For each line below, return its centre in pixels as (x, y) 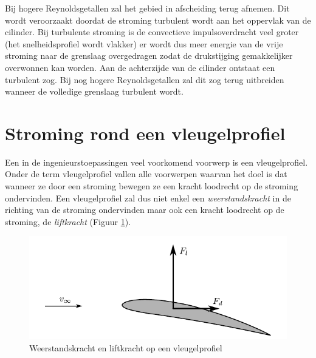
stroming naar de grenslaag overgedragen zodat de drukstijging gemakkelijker (149, 56)
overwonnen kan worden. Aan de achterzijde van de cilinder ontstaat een (140, 67)
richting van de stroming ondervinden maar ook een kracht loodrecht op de (145, 210)
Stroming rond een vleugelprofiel (145, 133)
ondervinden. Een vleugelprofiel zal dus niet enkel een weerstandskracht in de (148, 198)
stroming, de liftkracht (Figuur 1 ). (68, 221)
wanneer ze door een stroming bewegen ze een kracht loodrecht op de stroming (152, 186)
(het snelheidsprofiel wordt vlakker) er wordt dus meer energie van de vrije (144, 43)
